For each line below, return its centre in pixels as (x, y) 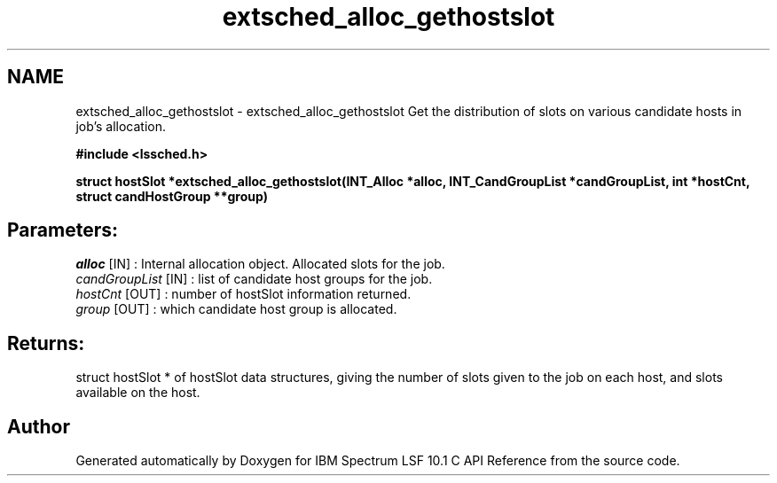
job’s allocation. (121, 126)
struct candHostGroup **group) (172, 196)
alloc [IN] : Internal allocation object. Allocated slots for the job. (260, 264)
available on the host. (138, 393)
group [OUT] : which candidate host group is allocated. (236, 309)
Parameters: (63, 230)
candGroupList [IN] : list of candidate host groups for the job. (254, 279)
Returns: (46, 343)
